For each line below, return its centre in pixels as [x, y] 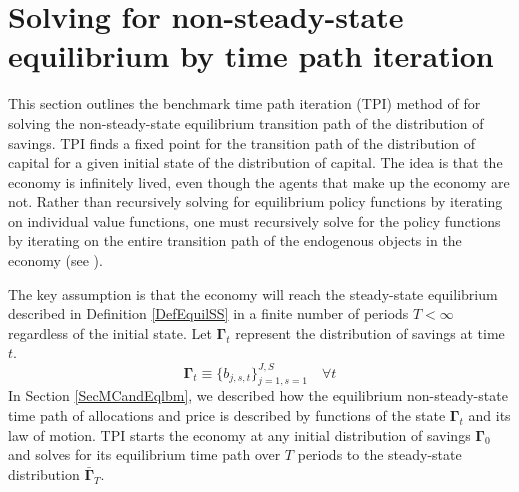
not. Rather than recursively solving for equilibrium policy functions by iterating [255, 201]
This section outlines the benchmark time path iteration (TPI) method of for [244, 103]
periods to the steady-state [379, 454]
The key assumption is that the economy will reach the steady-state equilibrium [253, 293]
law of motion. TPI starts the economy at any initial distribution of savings [239, 434]
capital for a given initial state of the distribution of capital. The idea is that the [255, 162]
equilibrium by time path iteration [251, 55]
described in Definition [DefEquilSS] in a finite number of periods [208, 313]
